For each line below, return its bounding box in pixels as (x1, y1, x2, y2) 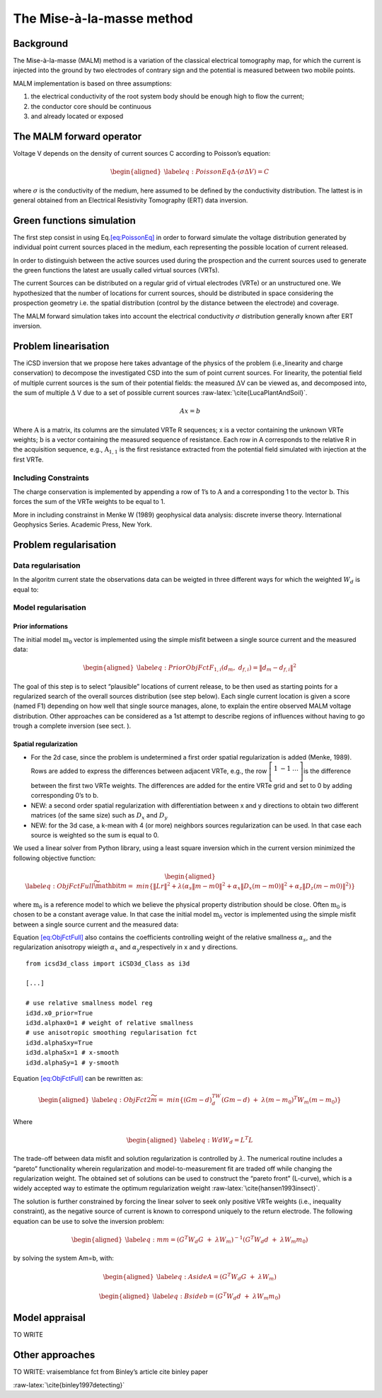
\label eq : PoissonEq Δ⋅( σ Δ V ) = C (163, 168, 270, 176)
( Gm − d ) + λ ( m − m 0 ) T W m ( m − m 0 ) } (221, 1094, 342, 1106)
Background (13, 38, 69, 50)
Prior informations (13, 622, 69, 631)
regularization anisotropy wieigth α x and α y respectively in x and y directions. (13, 943, 238, 953)
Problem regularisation (13, 539, 117, 551)
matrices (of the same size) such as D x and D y (30, 811, 168, 821)
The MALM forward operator (13, 130, 141, 142)
